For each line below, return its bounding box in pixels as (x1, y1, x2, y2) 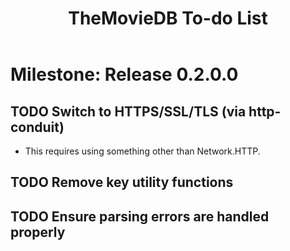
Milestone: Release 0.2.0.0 (10, 63, 239, 86)
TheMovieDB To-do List (68, 7, 268, 30)
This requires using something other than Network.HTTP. (24, 145, 261, 157)
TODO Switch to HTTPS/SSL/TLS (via (10, 103, 247, 120)
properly (10, 223, 66, 241)
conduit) (10, 118, 65, 136)
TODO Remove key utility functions (10, 174, 234, 191)
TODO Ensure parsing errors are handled (10, 208, 270, 225)
